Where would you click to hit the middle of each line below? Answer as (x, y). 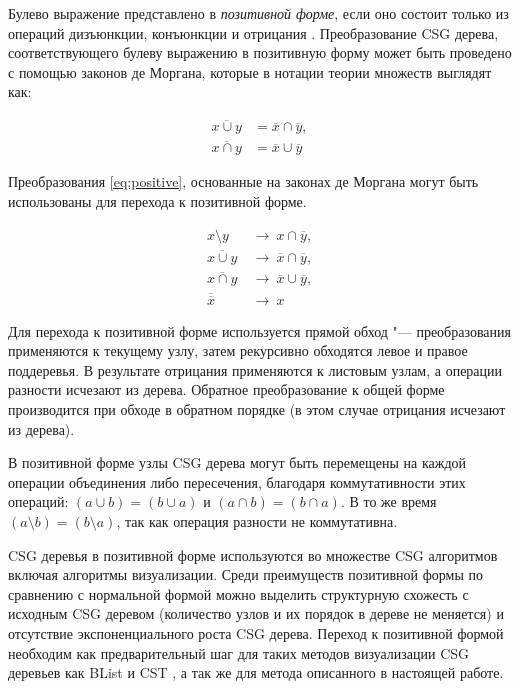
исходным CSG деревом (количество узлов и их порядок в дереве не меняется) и (256, 613)
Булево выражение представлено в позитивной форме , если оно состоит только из (258, 13)
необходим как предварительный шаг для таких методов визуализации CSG (239, 652)
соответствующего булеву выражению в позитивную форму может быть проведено (260, 52)
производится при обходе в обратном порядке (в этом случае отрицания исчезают (257, 409)
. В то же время (388, 501)
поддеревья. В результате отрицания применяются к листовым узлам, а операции (255, 369)
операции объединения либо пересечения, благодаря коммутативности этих (237, 481)
